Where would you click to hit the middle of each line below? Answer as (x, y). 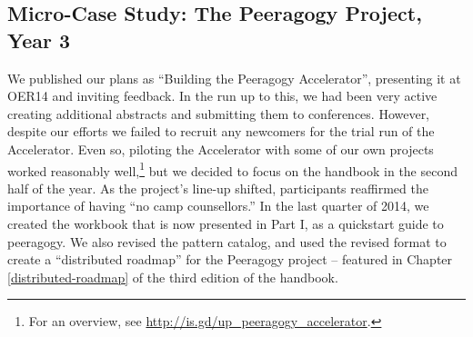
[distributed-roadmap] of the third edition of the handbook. (173, 277)
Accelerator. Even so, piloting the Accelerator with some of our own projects (221, 149)
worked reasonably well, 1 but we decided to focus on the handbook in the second (232, 169)
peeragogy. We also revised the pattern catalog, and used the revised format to (227, 241)
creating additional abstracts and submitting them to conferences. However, (219, 113)
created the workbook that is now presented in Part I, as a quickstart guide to (226, 223)
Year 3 (39, 40)
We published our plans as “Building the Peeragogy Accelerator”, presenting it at (234, 78)
